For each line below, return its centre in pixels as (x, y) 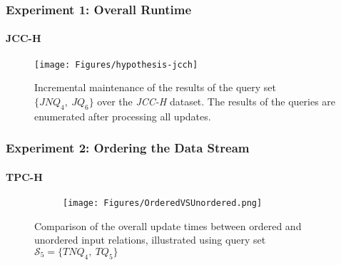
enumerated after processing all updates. (123, 116)
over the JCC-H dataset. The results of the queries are (217, 101)
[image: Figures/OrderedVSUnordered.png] (163, 203)
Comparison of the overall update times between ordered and (168, 225)
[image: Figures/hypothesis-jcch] (116, 64)
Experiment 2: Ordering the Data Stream (128, 148)
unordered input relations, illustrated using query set (150, 240)
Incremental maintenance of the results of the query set (156, 87)
